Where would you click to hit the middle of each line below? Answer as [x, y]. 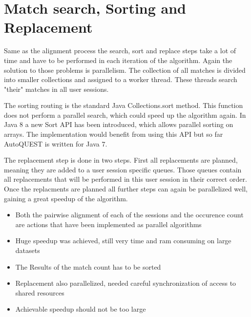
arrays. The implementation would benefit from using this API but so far [114, 134]
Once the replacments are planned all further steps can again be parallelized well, [126, 189]
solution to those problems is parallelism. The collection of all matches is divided [125, 70]
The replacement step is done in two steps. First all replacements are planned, [121, 160]
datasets [28, 250]
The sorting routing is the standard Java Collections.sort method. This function [124, 105]
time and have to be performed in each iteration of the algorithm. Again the [118, 60]
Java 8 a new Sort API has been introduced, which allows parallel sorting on [119, 124]
